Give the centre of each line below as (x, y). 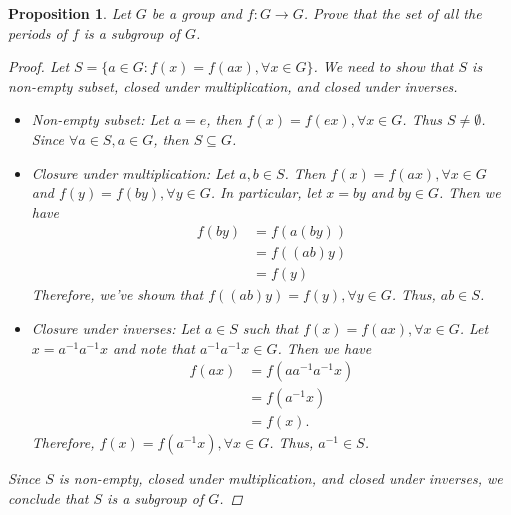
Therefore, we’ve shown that (117, 294)
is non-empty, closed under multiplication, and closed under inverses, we (280, 478)
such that (270, 328)
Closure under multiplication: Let (133, 172)
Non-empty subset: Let (100, 119)
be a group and (196, 13)
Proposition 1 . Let (69, 13)
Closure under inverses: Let (115, 328)
